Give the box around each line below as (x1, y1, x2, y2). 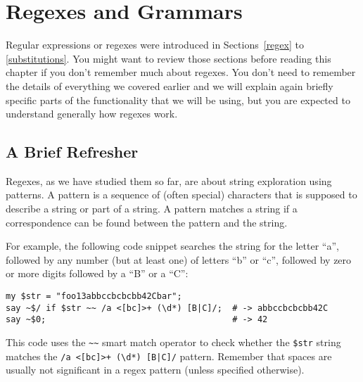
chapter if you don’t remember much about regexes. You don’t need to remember (6, 65, 356, 79)
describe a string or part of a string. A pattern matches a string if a (6, 201, 298, 216)
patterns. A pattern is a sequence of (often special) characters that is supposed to (6, 187, 357, 202)
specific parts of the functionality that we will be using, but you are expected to (6, 92, 350, 107)
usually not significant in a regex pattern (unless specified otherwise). (6, 362, 305, 377)
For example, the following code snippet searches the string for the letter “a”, (6, 238, 339, 253)
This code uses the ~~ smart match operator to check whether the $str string (6, 335, 341, 350)
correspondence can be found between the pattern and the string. (6, 215, 288, 229)
